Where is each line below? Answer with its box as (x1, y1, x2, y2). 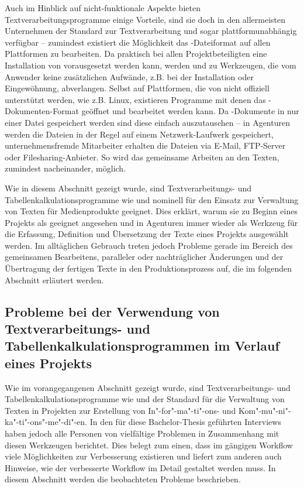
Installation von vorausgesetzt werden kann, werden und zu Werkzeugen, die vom (5, 59, 296, 71)
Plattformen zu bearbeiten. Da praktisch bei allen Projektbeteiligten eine (5, 47, 267, 60)
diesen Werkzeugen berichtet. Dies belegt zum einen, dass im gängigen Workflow (5, 438, 293, 451)
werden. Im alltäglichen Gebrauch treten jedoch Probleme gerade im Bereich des (5, 239, 293, 251)
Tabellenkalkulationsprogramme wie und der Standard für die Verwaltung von (5, 393, 285, 405)
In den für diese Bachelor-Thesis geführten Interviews (89, 416, 281, 428)
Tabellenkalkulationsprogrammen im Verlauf (5, 337, 279, 355)
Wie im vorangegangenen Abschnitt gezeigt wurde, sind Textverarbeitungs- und (5, 381, 291, 393)
